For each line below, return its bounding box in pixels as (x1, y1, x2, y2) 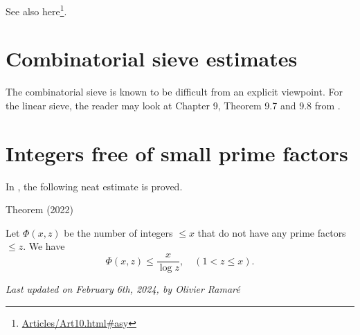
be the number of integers (64, 225, 173, 239)
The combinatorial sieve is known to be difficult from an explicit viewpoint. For (6, 84, 343, 99)
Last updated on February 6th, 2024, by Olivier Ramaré (6, 282, 240, 296)
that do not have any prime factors (197, 225, 346, 239)
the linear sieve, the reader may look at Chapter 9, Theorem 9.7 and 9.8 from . (6, 98, 341, 112)
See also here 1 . (6, 2, 67, 18)
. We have (23, 239, 65, 253)
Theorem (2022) (6, 202, 74, 217)
